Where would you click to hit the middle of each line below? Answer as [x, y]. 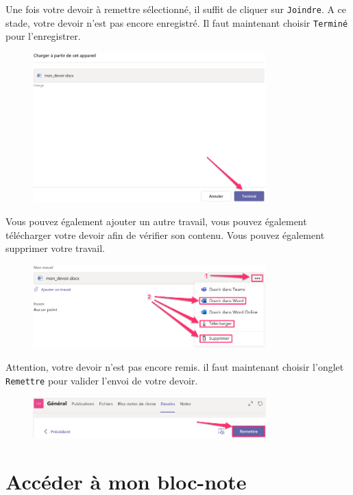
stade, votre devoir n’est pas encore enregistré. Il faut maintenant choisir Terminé [177, 22]
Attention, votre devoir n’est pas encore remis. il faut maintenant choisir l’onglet [175, 367]
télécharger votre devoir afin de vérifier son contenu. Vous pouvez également [165, 234]
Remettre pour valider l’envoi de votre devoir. [102, 380]
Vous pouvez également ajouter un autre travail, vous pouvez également [156, 221]
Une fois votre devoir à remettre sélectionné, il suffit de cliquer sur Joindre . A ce [176, 9]
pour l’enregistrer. [43, 36]
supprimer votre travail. [55, 248]
